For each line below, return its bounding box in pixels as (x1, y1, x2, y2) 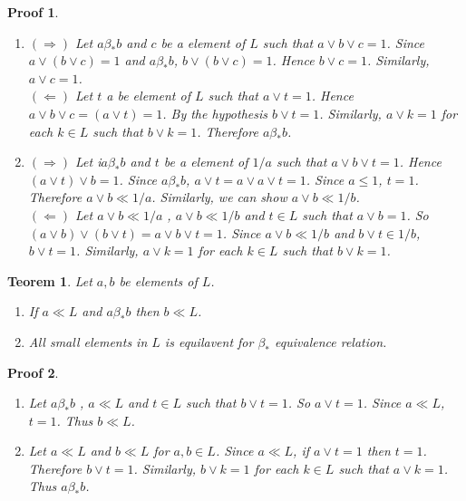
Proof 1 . (7, 3, 59, 21)
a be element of (106, 86, 190, 105)
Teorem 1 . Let (7, 271, 92, 290)
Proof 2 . (7, 362, 59, 381)
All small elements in (28, 332, 148, 351)
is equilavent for (164, 332, 254, 351)
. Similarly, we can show (151, 188, 287, 207)
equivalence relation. (275, 332, 387, 351)
